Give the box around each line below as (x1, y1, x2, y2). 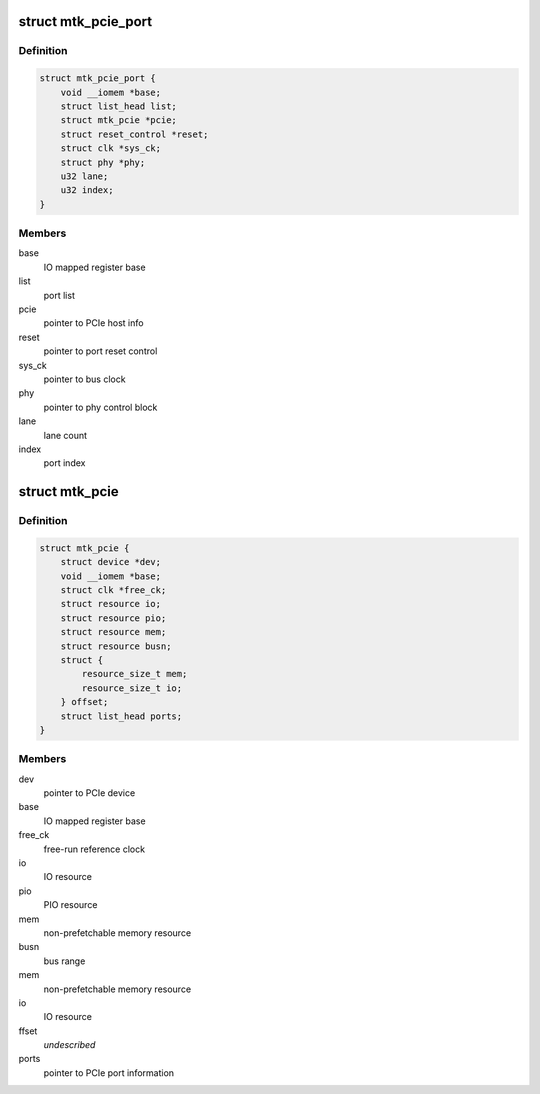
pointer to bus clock (43, 373, 126, 385)
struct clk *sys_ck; (60, 143, 162, 154)
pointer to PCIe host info (43, 317, 144, 329)
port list (43, 289, 75, 301)
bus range (43, 955, 86, 967)
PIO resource (43, 899, 98, 911)
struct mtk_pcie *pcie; (60, 115, 177, 126)
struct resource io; (60, 598, 162, 610)
